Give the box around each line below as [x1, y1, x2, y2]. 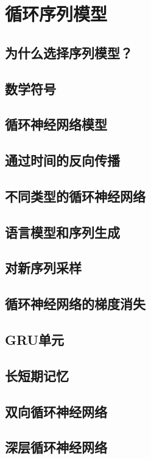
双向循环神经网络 [5, 402, 107, 421]
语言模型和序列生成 [5, 222, 120, 241]
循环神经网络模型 [5, 115, 107, 134]
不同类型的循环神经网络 [5, 186, 146, 205]
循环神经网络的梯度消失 [5, 294, 146, 313]
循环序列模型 [5, 1, 108, 26]
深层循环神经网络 [5, 438, 107, 457]
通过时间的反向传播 [5, 151, 120, 170]
